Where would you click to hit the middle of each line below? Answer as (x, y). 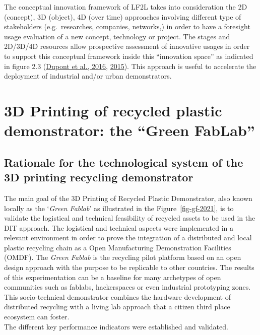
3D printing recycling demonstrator (99, 177)
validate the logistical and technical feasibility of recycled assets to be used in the (130, 218)
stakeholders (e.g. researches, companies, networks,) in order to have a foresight (127, 26)
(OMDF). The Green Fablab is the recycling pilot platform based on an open (123, 257)
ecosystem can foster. (37, 317)
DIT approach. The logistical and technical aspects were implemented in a (119, 227)
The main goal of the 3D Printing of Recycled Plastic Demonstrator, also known (128, 198)
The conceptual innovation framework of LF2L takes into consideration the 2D (126, 7)
